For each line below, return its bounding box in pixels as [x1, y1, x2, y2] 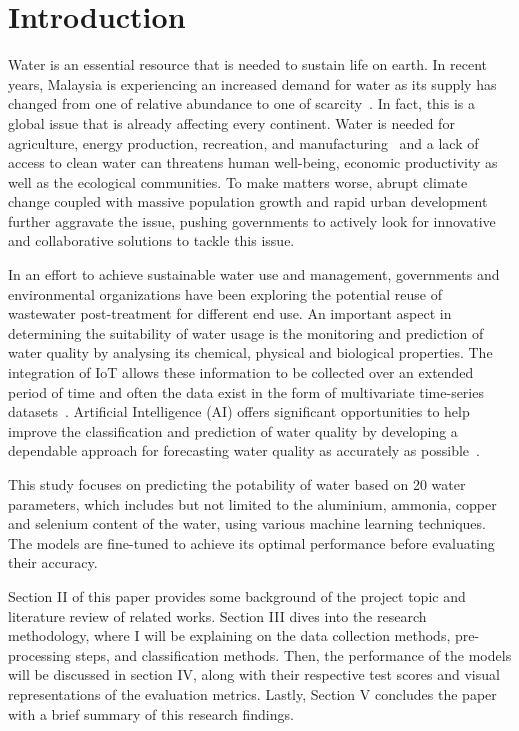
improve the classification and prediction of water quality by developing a [8, 420, 458, 441]
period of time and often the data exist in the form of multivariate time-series [8, 381, 484, 402]
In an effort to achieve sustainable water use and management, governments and [8, 264, 500, 285]
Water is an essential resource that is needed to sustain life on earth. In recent [8, 54, 488, 75]
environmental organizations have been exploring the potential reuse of [8, 283, 442, 304]
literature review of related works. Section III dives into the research [8, 605, 427, 626]
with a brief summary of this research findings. [8, 703, 294, 724]
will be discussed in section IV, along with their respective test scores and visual [8, 664, 500, 685]
